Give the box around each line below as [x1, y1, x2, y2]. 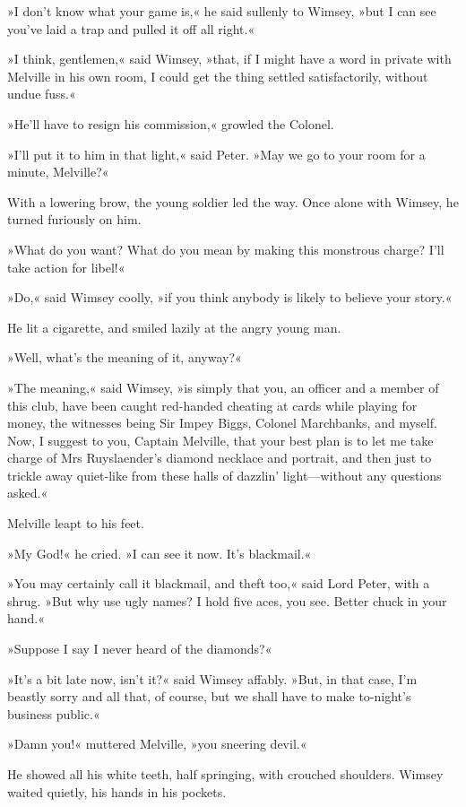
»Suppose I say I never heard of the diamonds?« [7, 639, 272, 658]
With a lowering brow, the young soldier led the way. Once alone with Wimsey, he [7, 192, 459, 211]
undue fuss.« [7, 84, 76, 103]
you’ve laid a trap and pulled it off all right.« [7, 19, 255, 38]
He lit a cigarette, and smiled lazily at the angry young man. [7, 317, 341, 336]
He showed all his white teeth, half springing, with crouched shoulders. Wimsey [7, 765, 444, 783]
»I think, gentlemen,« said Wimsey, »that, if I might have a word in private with [7, 49, 452, 68]
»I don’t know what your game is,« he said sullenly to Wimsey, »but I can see [7, 2, 436, 20]
